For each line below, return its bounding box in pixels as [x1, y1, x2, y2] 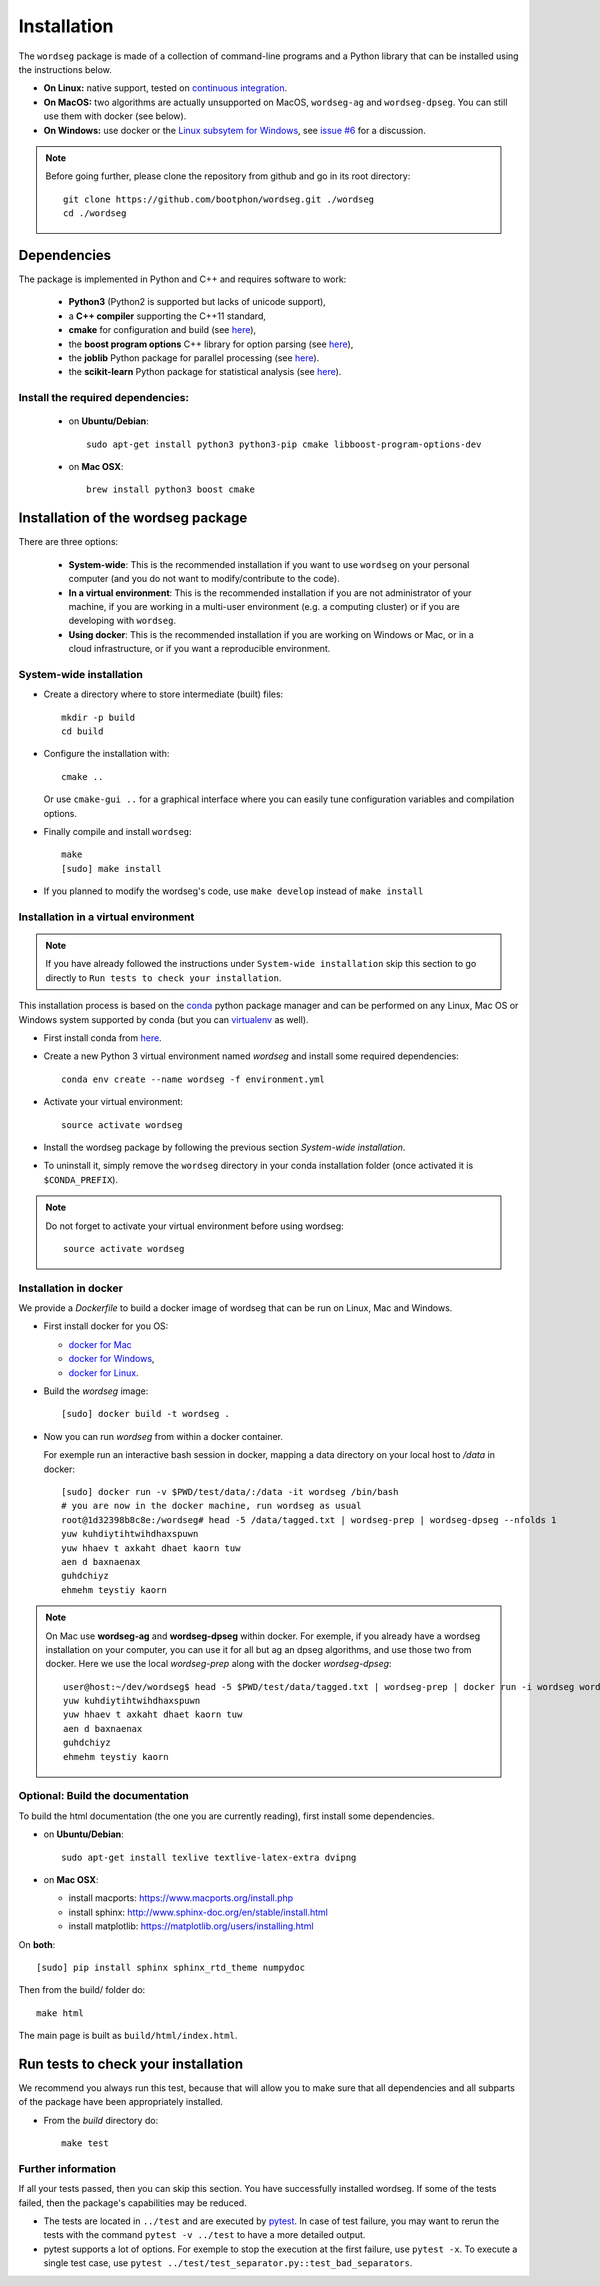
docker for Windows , [68, 1353, 155, 1365]
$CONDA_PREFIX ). [43, 1173, 119, 1185]
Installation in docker [18, 1281, 124, 1295]
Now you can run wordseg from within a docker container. [43, 1430, 284, 1442]
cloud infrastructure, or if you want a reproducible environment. [68, 643, 331, 655]
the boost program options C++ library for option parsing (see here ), [68, 338, 354, 350]
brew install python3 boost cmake [86, 484, 255, 495]
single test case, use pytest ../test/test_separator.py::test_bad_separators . [43, 2257, 413, 2269]
